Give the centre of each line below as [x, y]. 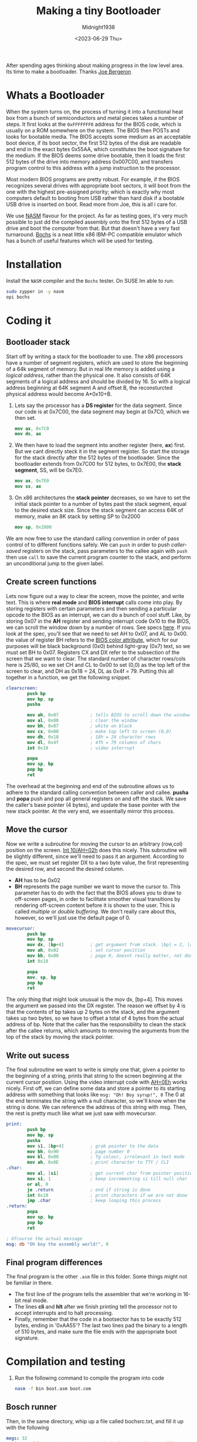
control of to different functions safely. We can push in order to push [88, 545]
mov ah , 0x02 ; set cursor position [86, 950]
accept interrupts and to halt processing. [64, 1313]
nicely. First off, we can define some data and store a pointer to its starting [96, 1089]
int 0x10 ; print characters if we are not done [107, 1195]
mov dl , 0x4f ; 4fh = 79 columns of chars [94, 742]
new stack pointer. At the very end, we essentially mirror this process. [90, 811]
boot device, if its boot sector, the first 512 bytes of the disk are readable [94, 143]
